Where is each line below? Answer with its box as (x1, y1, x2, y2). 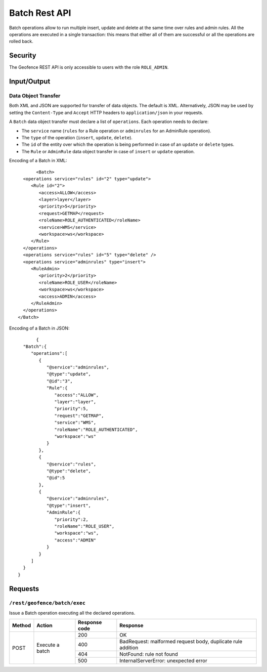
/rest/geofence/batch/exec (9, 599, 86, 606)
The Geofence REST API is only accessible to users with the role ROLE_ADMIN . (9, 64, 169, 70)
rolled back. (9, 39, 34, 44)
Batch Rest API (9, 7, 71, 18)
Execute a (36, 641, 60, 648)
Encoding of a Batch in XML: (9, 158, 67, 164)
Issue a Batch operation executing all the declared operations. (9, 610, 135, 616)
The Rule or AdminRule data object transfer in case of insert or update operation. (21, 148, 195, 154)
